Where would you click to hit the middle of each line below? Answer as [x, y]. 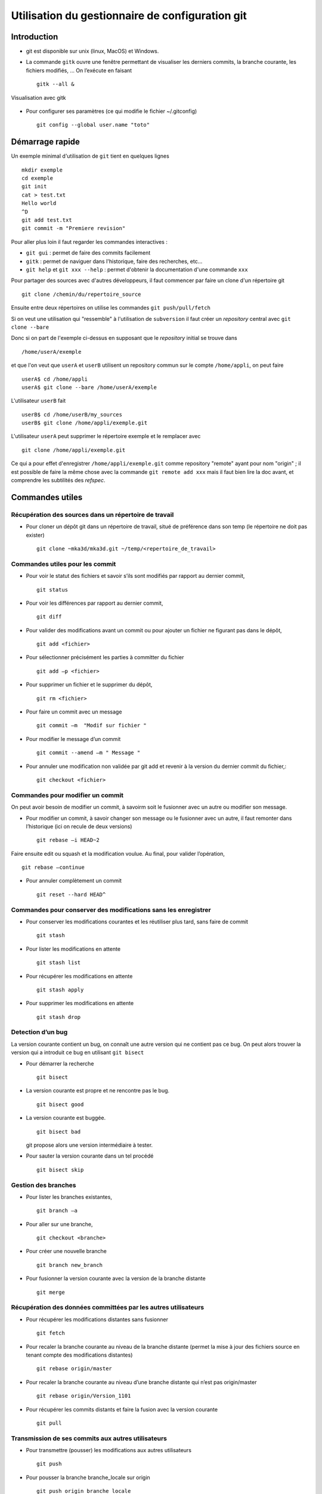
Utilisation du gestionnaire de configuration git [129, 16]
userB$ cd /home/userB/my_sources [72, 414]
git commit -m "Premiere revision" [74, 228]
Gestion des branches [44, 1185]
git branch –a [57, 1211]
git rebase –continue [53, 867]
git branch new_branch [70, 1265]
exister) [35, 535]
